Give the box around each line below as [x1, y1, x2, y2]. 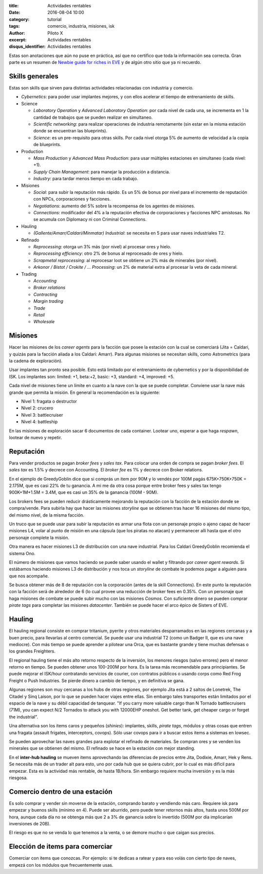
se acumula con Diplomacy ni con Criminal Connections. [33, 217, 147, 223]
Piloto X [47, 30, 63, 36]
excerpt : [9, 37, 27, 42]
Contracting [33, 291, 57, 297]
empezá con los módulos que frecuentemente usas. [9, 862, 113, 868]
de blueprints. [33, 142, 61, 148]
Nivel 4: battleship [21, 419, 58, 425]
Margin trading [33, 298, 63, 304]
